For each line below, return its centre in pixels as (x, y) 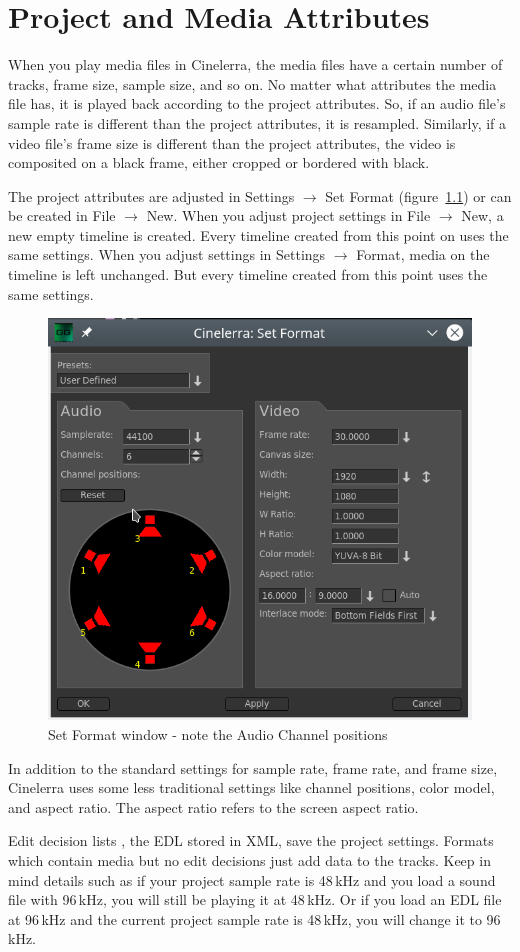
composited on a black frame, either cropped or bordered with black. (219, 162)
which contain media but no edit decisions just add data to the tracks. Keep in (249, 859)
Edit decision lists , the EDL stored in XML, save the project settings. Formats (251, 840)
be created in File (62, 215)
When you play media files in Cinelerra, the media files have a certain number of (255, 64)
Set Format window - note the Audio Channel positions (218, 733)
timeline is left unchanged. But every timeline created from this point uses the (248, 274)
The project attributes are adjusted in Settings (151, 195)
